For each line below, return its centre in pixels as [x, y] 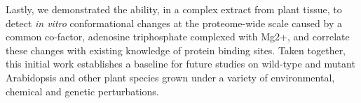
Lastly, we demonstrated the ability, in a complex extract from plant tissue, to [174, 9]
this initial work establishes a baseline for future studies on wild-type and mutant [180, 64]
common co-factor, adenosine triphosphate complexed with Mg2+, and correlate [178, 37]
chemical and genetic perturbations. [82, 91]
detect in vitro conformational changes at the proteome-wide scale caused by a [174, 23]
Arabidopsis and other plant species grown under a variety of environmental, [170, 77]
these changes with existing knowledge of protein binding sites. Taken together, [176, 50]
